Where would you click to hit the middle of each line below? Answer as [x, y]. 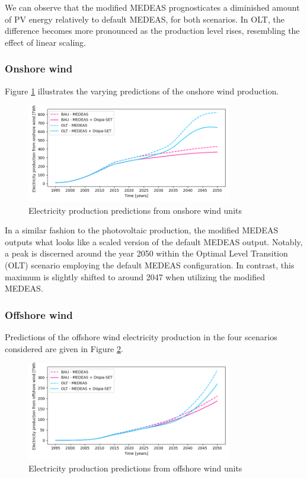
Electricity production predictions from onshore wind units [135, 210]
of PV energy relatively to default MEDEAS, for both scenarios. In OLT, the [145, 19]
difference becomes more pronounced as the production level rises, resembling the [152, 31]
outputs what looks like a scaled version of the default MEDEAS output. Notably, [154, 241]
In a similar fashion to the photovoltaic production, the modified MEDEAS [142, 230]
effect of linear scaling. [45, 42]
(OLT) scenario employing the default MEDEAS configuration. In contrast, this [150, 265]
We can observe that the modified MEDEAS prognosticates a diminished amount [152, 7]
